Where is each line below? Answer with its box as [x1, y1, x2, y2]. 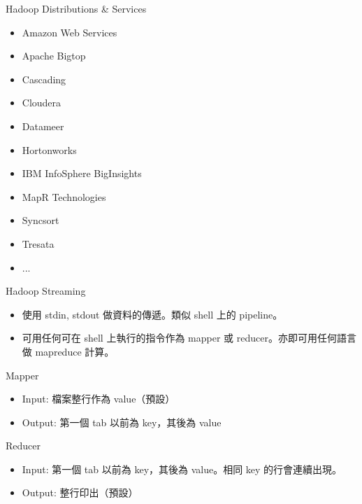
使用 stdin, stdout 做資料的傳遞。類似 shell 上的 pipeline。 [22, 307, 283, 321]
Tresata [22, 236, 55, 251]
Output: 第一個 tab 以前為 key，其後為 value [22, 414, 222, 429]
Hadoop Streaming [6, 283, 86, 298]
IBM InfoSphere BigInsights [22, 166, 142, 181]
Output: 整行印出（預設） [22, 485, 138, 500]
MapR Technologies [22, 189, 106, 204]
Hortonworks [22, 142, 77, 157]
